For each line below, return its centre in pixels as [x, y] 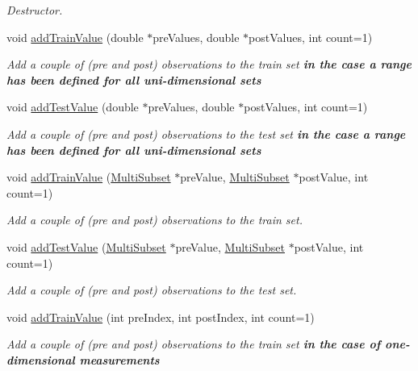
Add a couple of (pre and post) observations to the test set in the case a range [206, 133]
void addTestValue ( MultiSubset [86, 246]
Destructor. [35, 10]
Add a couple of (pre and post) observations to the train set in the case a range [209, 64]
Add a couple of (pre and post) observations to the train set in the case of [194, 344]
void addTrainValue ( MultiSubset [89, 177]
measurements [119, 359]
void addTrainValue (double [75, 37]
